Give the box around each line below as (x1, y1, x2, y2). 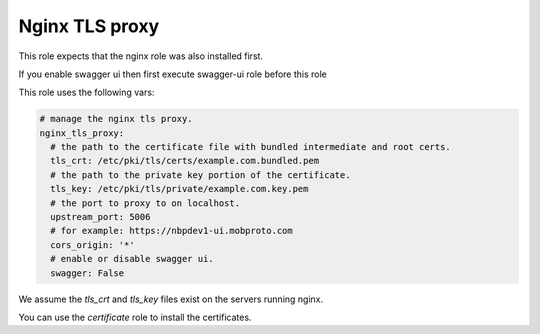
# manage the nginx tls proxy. (39, 113, 194, 125)
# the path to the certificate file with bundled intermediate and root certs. (50, 141, 452, 153)
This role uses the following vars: (18, 86, 155, 99)
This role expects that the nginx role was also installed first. (18, 50, 264, 62)
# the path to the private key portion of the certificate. (50, 169, 351, 180)
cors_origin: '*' (50, 239, 135, 250)
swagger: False (50, 267, 125, 279)
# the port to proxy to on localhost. (50, 197, 240, 209)
